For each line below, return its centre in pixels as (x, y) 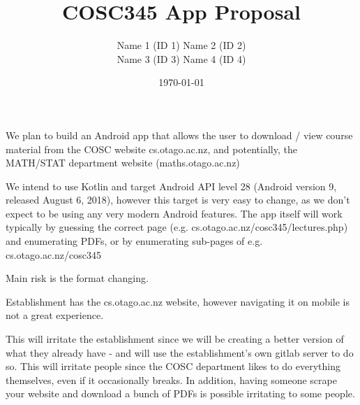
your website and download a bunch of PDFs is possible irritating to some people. (180, 393)
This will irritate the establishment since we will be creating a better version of (175, 339)
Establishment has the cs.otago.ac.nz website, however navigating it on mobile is (178, 301)
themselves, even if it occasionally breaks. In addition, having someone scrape (171, 379)
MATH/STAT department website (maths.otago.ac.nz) (123, 163)
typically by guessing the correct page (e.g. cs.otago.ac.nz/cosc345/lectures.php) (177, 227)
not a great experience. (55, 315)
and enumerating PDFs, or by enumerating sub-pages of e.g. (134, 241)
